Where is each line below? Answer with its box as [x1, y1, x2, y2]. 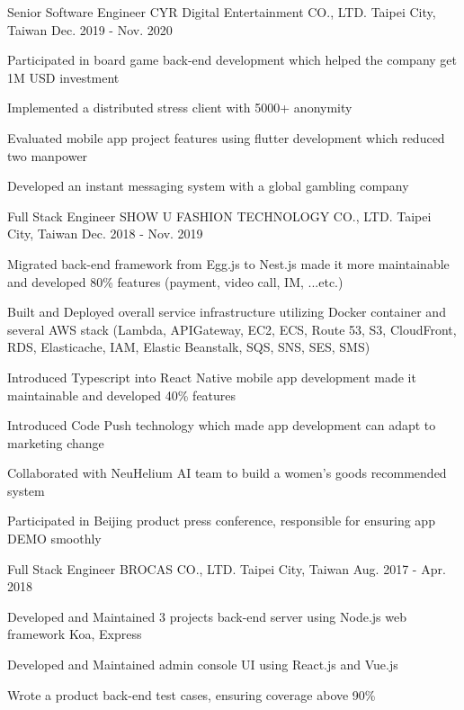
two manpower [7, 146, 88, 165]
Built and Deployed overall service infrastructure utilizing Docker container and [7, 302, 446, 321]
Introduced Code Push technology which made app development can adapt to [7, 416, 436, 435]
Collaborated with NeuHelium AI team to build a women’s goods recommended [7, 463, 447, 482]
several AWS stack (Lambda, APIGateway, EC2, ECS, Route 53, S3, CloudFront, [7, 319, 457, 338]
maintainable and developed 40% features [7, 385, 236, 404]
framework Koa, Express [7, 625, 142, 643]
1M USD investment [7, 67, 120, 86]
